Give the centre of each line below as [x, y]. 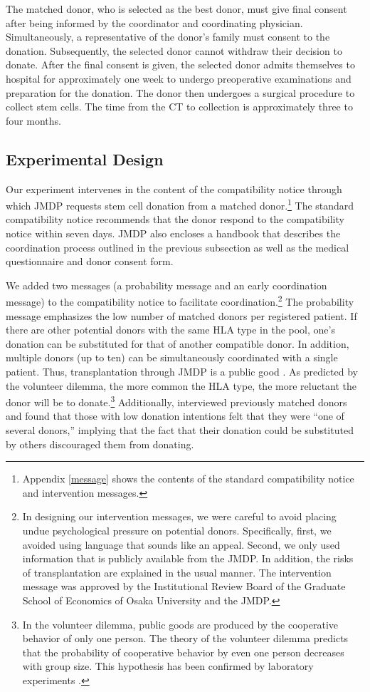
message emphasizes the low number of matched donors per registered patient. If [181, 315]
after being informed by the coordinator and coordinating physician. [154, 22]
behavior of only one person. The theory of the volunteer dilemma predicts [185, 638]
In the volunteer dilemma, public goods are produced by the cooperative [180, 624]
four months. [33, 120]
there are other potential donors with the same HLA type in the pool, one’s [170, 330]
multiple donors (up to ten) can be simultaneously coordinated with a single [172, 357]
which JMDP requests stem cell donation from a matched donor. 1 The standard [180, 204]
